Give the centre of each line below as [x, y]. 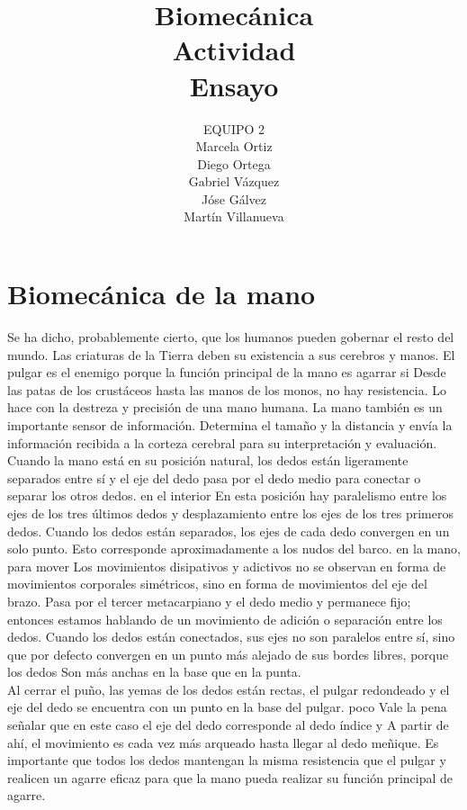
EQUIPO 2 [234, 128]
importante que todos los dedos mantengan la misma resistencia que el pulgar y [227, 760]
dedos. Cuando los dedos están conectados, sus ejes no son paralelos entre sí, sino [231, 637]
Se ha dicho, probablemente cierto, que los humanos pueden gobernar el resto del [231, 337]
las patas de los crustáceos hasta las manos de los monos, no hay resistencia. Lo [227, 389]
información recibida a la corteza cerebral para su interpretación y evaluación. [222, 442]
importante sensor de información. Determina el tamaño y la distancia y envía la [230, 424]
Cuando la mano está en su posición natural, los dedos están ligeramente [208, 460]
